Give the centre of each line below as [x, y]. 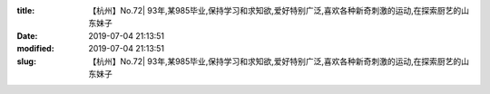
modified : [35, 49]
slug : [26, 61]
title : [26, 10]
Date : [27, 35]
